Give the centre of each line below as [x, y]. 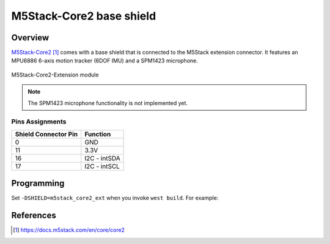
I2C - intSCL [102, 166]
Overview [30, 38]
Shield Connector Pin [46, 134]
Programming [38, 183]
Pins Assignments [39, 122]
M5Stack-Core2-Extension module [55, 75]
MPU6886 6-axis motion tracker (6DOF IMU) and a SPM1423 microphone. [105, 61]
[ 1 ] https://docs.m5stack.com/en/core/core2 [69, 230]
